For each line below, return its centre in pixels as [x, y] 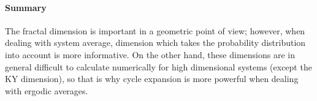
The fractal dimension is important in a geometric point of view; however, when [155, 30]
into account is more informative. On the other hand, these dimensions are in [150, 54]
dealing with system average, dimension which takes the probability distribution [155, 43]
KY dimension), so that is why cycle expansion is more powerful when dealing [152, 79]
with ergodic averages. [47, 90]
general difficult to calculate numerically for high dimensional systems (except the [158, 66]
